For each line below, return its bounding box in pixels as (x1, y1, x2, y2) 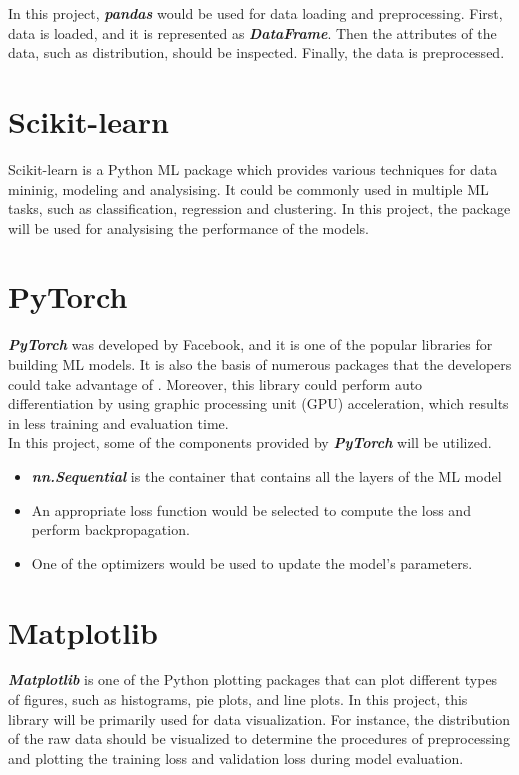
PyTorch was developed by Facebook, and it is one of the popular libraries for (8, 334, 493, 355)
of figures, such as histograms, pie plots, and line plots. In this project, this (8, 689, 468, 710)
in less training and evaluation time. (8, 412, 229, 433)
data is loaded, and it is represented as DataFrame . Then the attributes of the (8, 22, 497, 43)
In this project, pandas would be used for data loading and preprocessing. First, (8, 3, 503, 23)
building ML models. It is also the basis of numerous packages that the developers (8, 354, 512, 374)
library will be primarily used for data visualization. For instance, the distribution (8, 708, 511, 729)
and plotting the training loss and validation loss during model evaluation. (8, 747, 464, 768)
